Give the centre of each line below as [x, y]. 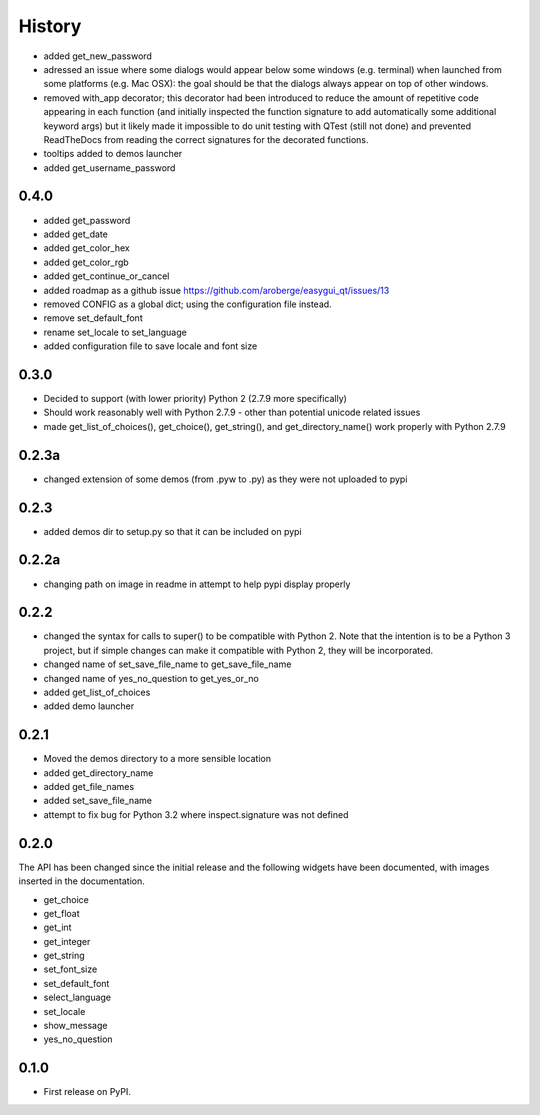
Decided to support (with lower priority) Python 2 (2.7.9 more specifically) [195, 398]
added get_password [87, 220]
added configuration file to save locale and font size [150, 346]
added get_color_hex [86, 248]
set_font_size [70, 969]
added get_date [76, 234]
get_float [61, 913]
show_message [75, 1026]
